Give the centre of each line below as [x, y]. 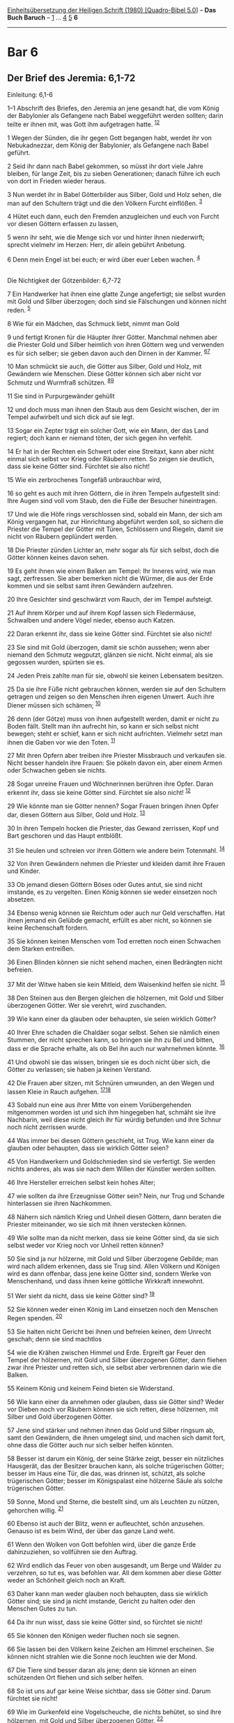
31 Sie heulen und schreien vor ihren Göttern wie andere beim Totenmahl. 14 [116, 849]
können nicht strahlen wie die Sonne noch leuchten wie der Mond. [102, 1657]
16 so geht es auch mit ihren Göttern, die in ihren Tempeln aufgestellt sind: [114, 493]
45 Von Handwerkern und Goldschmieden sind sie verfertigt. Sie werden [111, 1162]
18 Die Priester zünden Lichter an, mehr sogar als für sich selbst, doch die [113, 550]
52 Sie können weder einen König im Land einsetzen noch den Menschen [112, 1309]
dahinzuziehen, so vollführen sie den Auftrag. [72, 1552]
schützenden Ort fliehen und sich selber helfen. [76, 1678]
